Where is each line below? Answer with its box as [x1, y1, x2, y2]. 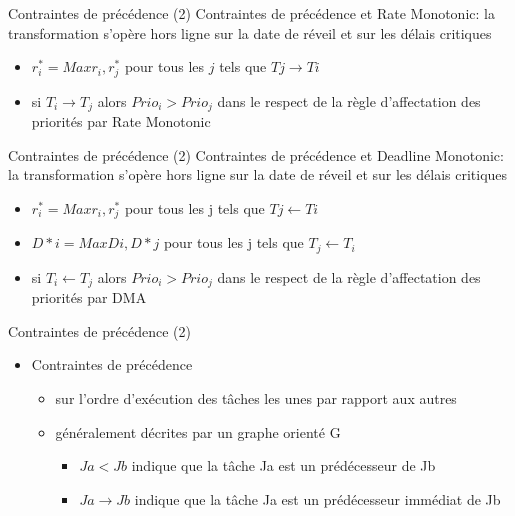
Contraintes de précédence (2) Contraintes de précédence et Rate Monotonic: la [8, 3, 495, 23]
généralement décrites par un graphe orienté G [55, 421, 341, 442]
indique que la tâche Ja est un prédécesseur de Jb [131, 455, 436, 476]
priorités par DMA [31, 287, 147, 308]
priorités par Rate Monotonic [31, 111, 211, 132]
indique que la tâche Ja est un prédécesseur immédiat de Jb [134, 488, 501, 509]
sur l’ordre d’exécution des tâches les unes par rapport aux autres [55, 388, 457, 409]
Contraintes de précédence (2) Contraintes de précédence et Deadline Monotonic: [8, 144, 504, 165]
